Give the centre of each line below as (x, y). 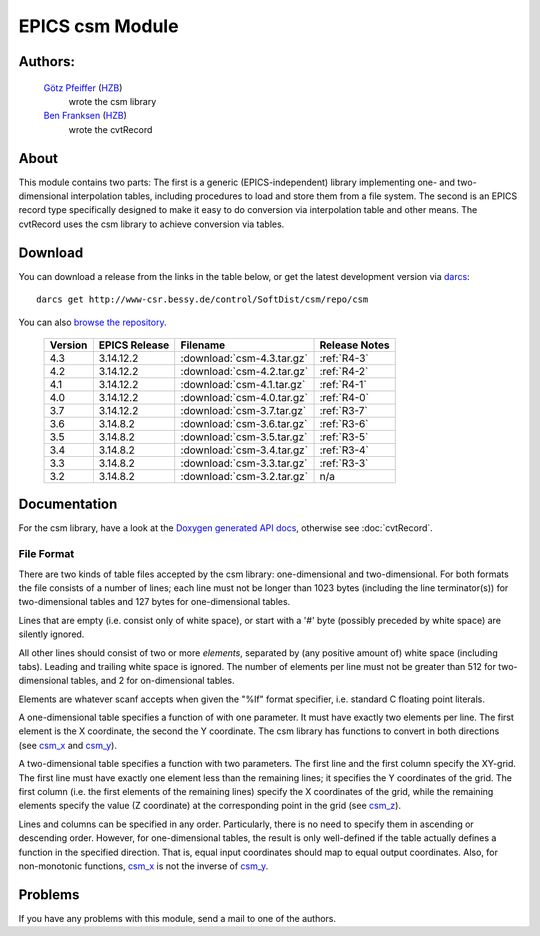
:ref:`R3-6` (344, 423)
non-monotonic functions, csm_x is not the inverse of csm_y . (143, 866)
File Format (46, 554)
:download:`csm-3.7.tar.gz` (243, 410)
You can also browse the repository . (92, 322)
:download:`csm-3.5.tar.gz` (244, 437)
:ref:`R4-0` (344, 397)
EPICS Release (134, 345)
